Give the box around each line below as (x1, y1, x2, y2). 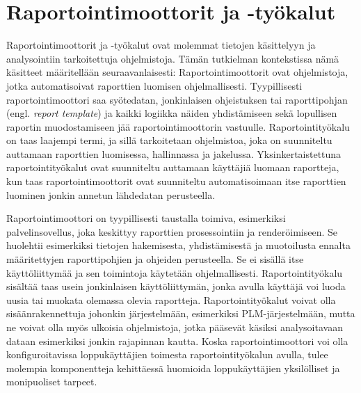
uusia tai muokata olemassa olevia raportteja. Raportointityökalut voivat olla (6, 292, 336, 307)
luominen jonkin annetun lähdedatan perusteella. (6, 187, 216, 202)
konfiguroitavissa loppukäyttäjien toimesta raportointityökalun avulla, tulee (6, 347, 328, 362)
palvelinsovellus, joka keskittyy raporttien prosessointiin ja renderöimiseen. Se (6, 224, 337, 239)
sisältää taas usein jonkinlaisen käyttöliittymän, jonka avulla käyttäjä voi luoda (6, 279, 346, 294)
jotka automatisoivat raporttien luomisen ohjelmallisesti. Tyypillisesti (6, 78, 303, 93)
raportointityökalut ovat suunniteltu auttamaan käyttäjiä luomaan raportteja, (6, 160, 339, 175)
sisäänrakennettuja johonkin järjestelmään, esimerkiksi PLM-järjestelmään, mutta (6, 306, 355, 321)
